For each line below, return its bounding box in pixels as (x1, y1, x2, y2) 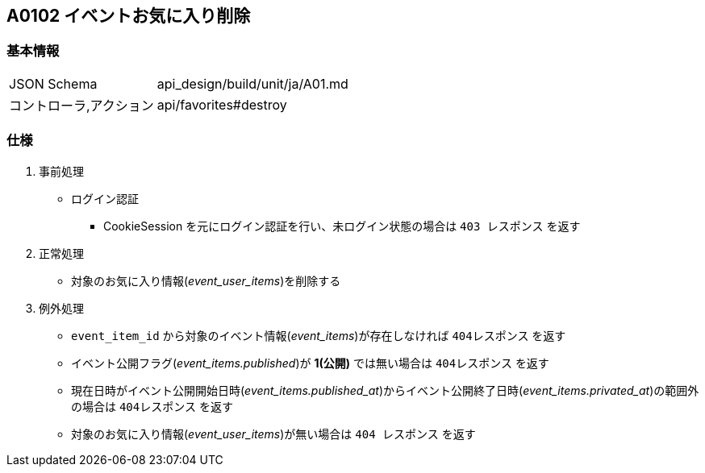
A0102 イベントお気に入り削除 (6, 6, 251, 26)
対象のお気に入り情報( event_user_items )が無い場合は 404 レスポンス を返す (71, 426, 476, 441)
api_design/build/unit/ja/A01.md (156, 75, 348, 92)
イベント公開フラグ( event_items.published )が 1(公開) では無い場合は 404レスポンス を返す (71, 355, 549, 370)
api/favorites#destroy (156, 96, 287, 113)
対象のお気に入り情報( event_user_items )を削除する (71, 273, 341, 288)
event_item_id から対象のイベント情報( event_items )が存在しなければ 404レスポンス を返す (71, 328, 566, 342)
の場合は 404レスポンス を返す (71, 399, 233, 413)
